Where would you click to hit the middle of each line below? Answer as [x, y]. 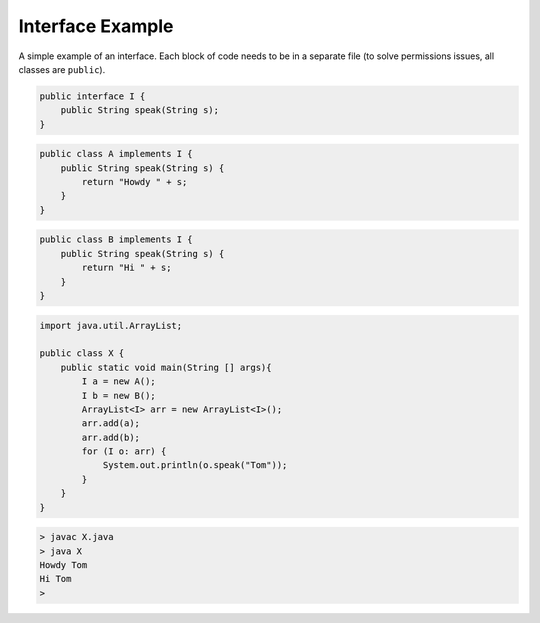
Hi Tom [55, 579]
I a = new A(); [119, 381]
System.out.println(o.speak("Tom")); [195, 465]
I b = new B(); [119, 395]
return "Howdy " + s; [134, 182]
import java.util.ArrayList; [111, 325]
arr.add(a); [110, 423]
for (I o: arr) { [124, 451]
